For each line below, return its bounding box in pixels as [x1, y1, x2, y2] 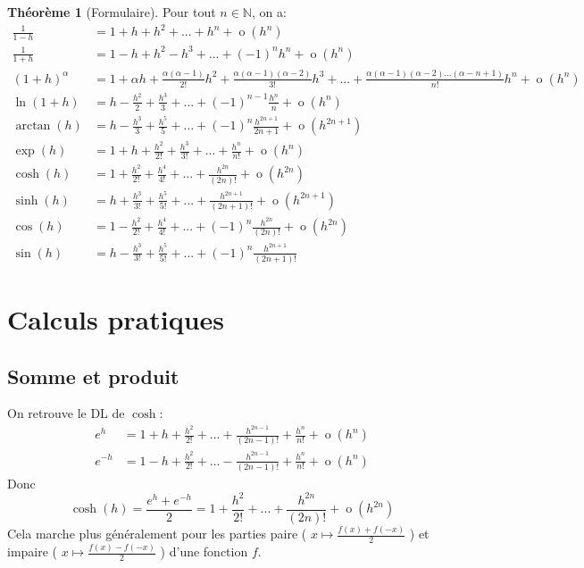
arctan [15, 120, 51, 133]
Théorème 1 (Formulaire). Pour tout [7, 3, 216, 21]
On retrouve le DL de [7, 404, 125, 422]
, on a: [251, 3, 287, 21]
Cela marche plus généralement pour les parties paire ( [7, 524, 307, 543]
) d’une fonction [160, 542, 248, 561]
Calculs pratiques [7, 301, 225, 338]
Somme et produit [7, 362, 179, 389]
